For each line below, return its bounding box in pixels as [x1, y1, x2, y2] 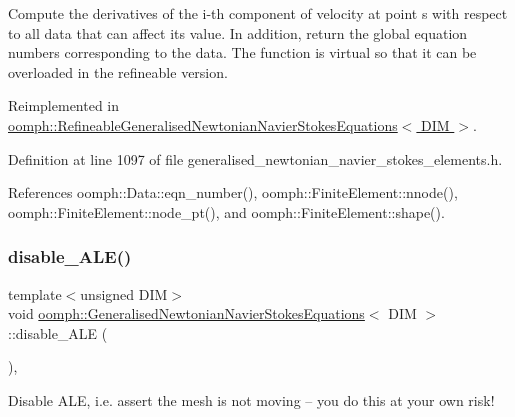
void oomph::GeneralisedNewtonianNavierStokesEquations [8, 303, 365, 324]
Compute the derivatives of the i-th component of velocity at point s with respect [8, 3, 508, 23]
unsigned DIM [80, 283, 168, 304]
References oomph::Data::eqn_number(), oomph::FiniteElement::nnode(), [8, 182, 458, 203]
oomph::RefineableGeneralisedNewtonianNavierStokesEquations [8, 114, 398, 135]
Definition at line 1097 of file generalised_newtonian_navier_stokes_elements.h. [8, 148, 503, 169]
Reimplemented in [8, 95, 120, 116]
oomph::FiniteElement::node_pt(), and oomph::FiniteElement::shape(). [8, 201, 445, 222]
